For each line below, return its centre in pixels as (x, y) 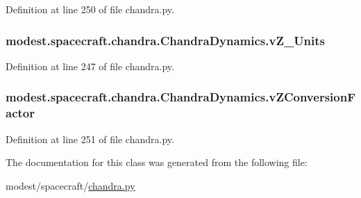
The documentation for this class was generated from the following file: (157, 162)
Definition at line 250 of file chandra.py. (90, 9)
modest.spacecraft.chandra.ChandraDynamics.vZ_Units (166, 40)
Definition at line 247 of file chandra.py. (90, 66)
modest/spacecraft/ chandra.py (70, 185)
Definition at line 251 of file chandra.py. (90, 139)
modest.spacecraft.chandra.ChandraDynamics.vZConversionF (180, 97)
